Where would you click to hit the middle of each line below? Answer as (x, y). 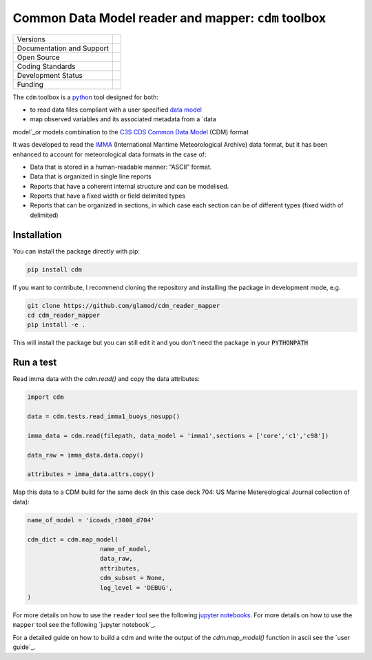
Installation (37, 235)
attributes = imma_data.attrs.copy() (91, 474)
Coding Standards (46, 66)
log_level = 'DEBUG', (136, 588)
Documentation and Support (63, 48)
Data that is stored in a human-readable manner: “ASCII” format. (121, 167)
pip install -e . (56, 325)
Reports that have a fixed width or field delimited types (108, 196)
